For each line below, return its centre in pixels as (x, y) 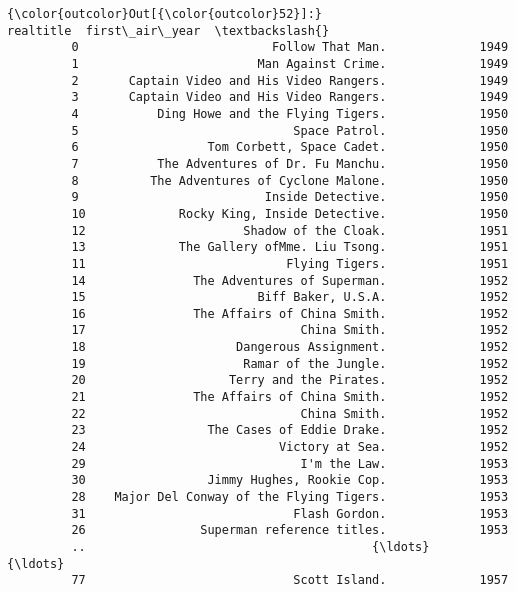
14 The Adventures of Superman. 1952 (290, 280)
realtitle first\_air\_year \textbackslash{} (168, 30)
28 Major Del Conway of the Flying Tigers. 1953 (290, 497)
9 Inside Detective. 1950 (290, 197)
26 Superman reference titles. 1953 (290, 530)
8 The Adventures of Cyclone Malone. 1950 (290, 180)
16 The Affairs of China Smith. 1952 (290, 313)
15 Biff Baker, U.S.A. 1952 (290, 297)
